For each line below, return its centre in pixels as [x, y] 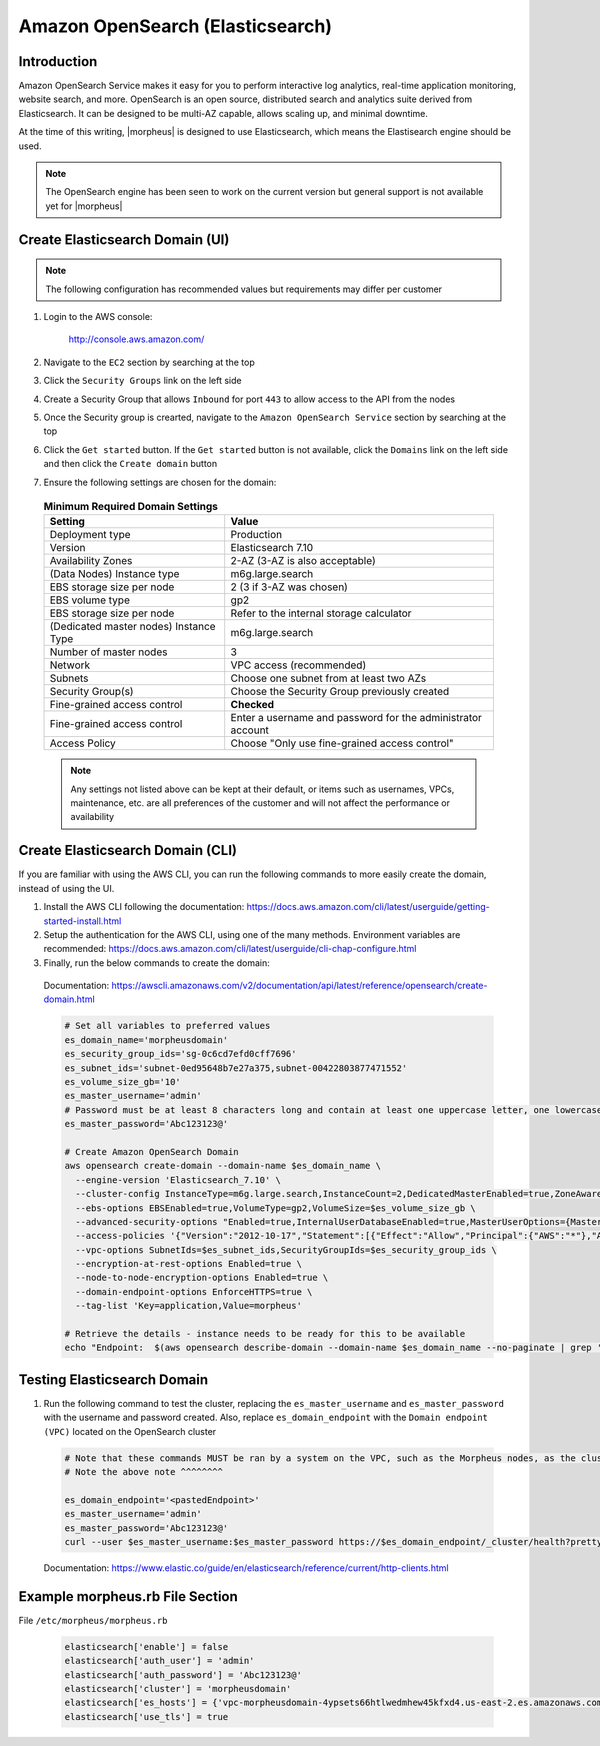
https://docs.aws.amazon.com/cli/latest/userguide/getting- [368, 907]
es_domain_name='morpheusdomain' [146, 1039]
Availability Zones [91, 561]
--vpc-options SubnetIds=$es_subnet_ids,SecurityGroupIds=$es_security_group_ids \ [286, 1249]
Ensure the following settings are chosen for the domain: [160, 482]
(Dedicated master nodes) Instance [132, 627]
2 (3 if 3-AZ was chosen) [289, 587]
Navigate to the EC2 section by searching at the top [149, 362]
